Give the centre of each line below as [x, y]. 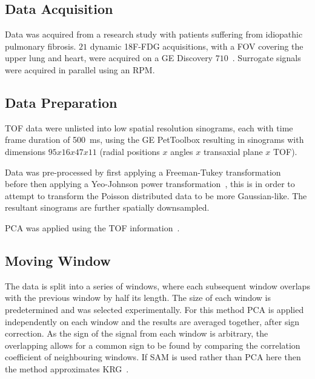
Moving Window [58, 260]
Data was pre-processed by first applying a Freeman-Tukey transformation [143, 172]
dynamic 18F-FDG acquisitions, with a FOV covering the [197, 46]
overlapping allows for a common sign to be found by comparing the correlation [153, 345]
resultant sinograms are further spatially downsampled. [107, 207]
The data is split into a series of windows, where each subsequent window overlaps [157, 285]
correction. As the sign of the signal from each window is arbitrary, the [137, 333]
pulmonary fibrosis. [41, 46]
